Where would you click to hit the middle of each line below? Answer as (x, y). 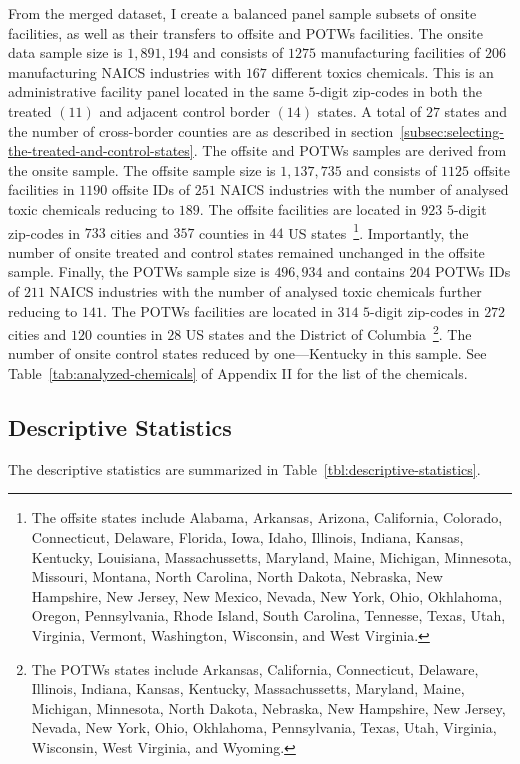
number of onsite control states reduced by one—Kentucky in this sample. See (247, 353)
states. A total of (369, 110)
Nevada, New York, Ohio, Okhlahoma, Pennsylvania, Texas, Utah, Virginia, (264, 727)
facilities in (41, 189)
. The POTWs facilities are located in (217, 310)
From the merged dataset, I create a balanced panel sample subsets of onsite (242, 13)
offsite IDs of (151, 189)
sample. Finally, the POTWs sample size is (139, 271)
